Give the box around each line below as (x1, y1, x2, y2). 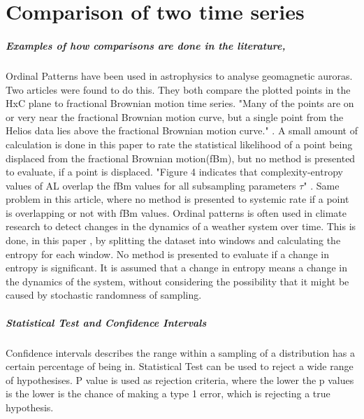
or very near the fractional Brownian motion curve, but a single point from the (6, 109, 344, 124)
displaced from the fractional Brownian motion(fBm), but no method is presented (6, 150, 356, 165)
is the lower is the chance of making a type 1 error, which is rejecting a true (6, 386, 330, 401)
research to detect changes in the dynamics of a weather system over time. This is (6, 219, 356, 234)
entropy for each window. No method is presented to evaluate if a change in (6, 246, 330, 261)
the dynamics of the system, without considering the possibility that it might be (6, 274, 349, 288)
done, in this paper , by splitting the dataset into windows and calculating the (6, 233, 341, 248)
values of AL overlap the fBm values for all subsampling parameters (6, 178, 296, 192)
